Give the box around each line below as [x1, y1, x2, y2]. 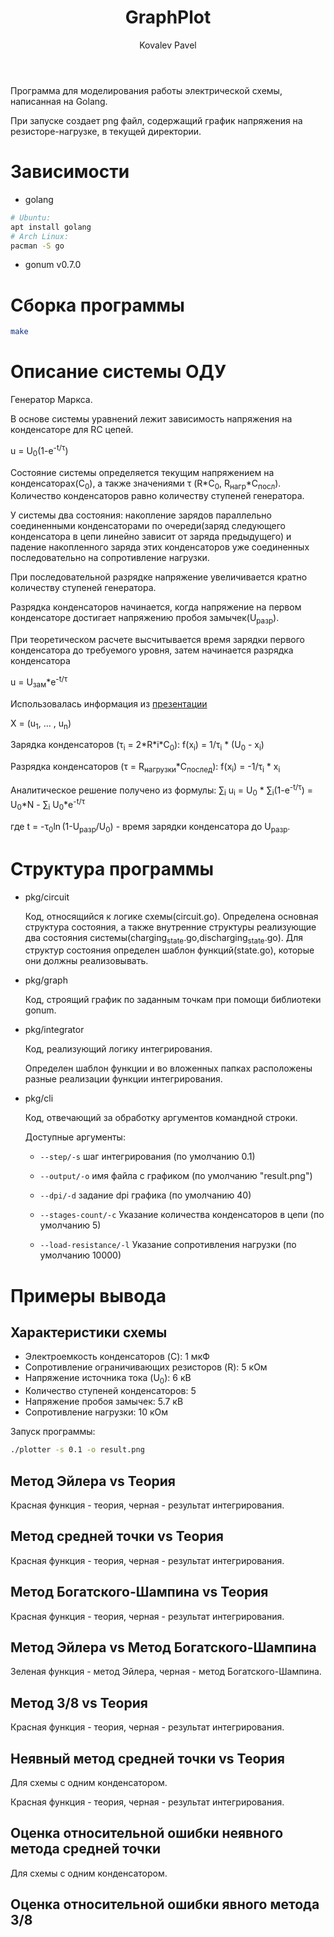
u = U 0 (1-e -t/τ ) [10, 443, 69, 459]
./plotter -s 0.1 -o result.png [10, 1445, 145, 1455]
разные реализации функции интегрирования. [24, 1073, 223, 1085]
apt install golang [10, 222, 92, 232]
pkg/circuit [24, 891, 70, 903]
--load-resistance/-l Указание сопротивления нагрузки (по [39, 1239, 297, 1251]
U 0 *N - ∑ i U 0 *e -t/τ [10, 797, 86, 813]
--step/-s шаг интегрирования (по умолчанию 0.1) [39, 1151, 256, 1163]
